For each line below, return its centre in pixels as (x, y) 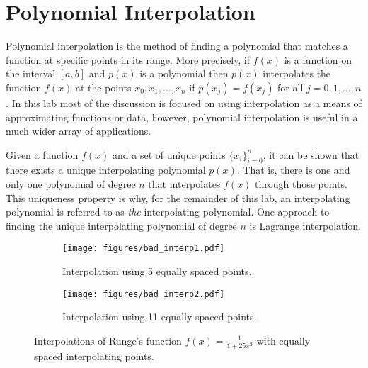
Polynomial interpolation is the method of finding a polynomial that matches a (177, 46)
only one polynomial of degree (71, 184)
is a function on (318, 59)
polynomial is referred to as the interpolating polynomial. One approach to (168, 212)
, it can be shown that (311, 154)
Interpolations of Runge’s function (108, 340)
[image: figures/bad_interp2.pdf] (144, 294)
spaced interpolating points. (94, 356)
